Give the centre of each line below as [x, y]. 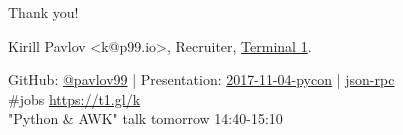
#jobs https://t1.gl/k [74, 98]
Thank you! [43, 12]
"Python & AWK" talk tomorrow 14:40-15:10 [145, 118]
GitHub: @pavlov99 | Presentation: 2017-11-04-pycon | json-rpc [201, 79]
